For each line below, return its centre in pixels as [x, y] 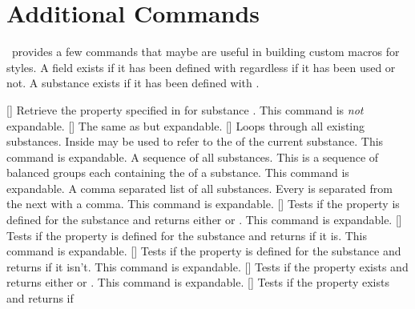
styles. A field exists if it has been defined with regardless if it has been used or [201, 67]
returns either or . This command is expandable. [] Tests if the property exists [198, 282]
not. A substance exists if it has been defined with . [133, 83]
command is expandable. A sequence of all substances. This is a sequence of [193, 157]
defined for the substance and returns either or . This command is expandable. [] [204, 220]
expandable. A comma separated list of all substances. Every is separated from [199, 188]
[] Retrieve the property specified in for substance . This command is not [185, 109]
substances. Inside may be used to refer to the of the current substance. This [195, 141]
